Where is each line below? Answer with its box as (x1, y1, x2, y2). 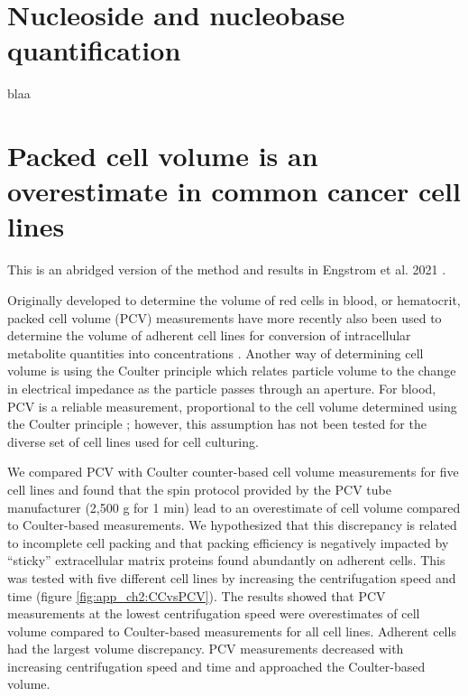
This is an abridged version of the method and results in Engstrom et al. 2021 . (7, 260, 446, 279)
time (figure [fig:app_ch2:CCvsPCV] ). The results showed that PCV (7, 586, 386, 605)
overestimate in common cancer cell (7, 172, 461, 209)
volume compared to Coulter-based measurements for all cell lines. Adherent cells (7, 621, 456, 640)
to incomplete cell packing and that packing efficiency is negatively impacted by (7, 533, 449, 552)
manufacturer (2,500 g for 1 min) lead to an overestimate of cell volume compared (7, 497, 461, 516)
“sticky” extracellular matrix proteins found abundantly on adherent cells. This (7, 551, 445, 570)
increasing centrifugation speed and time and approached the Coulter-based (7, 656, 426, 675)
